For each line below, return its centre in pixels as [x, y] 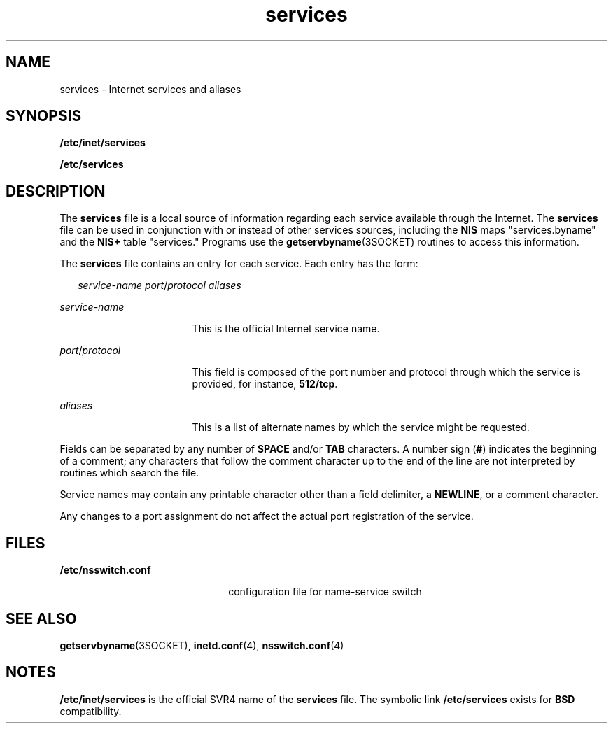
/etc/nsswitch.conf [105, 570]
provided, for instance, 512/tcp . [265, 384]
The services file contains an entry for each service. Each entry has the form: [239, 264]
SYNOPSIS [44, 116]
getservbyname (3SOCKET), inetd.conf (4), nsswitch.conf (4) [202, 645]
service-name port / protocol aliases [160, 285]
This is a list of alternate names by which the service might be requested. [361, 427]
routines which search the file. [129, 473]
